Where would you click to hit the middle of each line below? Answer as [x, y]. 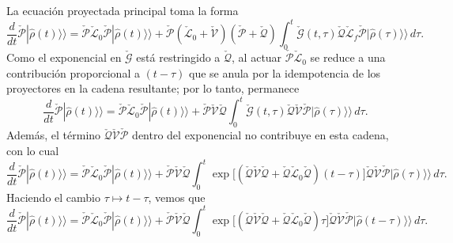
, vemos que [177, 197]
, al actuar [257, 57]
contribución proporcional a [73, 72]
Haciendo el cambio [53, 197]
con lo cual [33, 150]
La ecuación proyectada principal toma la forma [123, 10]
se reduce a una [348, 57]
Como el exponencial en [64, 57]
